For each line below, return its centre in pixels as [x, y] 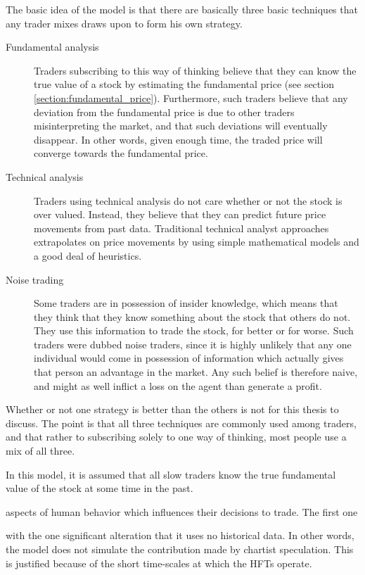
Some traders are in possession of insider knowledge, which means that [186, 303]
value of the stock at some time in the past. [100, 488]
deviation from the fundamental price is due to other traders [164, 112]
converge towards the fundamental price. [121, 153]
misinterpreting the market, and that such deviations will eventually [181, 126]
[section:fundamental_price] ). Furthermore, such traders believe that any [191, 97]
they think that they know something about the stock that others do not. [192, 316]
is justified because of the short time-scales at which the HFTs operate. [159, 563]
